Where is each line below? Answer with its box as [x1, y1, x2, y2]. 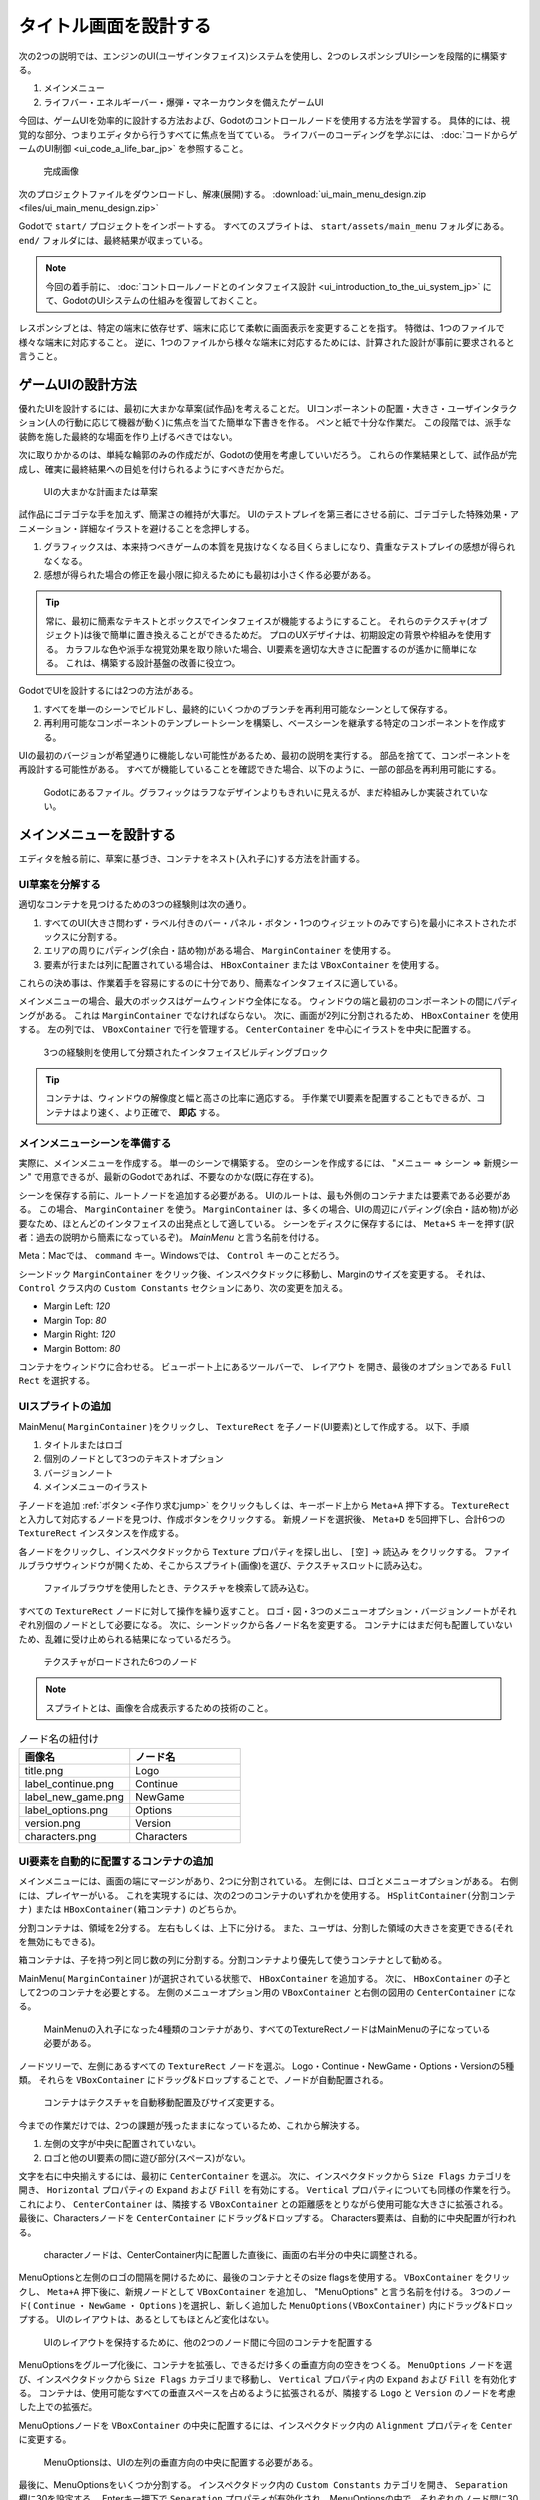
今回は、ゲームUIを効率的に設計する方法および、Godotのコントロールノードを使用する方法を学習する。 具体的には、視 [18, 115, 511, 127]
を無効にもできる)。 [18, 1935, 101, 1947]
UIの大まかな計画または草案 [43, 486, 159, 498]
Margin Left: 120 [43, 1300, 111, 1312]
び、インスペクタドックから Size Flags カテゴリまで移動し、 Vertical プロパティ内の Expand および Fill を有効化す [18, 2373, 517, 2385]
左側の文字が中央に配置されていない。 [43, 2138, 202, 2150]
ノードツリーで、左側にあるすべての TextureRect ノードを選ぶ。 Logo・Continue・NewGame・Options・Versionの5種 [18, 2060, 515, 2072]
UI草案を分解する [18, 877, 102, 891]
